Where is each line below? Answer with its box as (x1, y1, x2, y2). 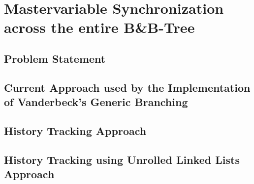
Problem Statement (4, 51, 106, 66)
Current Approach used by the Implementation (4, 79, 251, 95)
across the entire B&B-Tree (4, 17, 195, 37)
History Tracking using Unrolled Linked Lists (4, 152, 240, 167)
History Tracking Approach (4, 123, 147, 138)
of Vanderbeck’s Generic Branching (4, 94, 188, 109)
